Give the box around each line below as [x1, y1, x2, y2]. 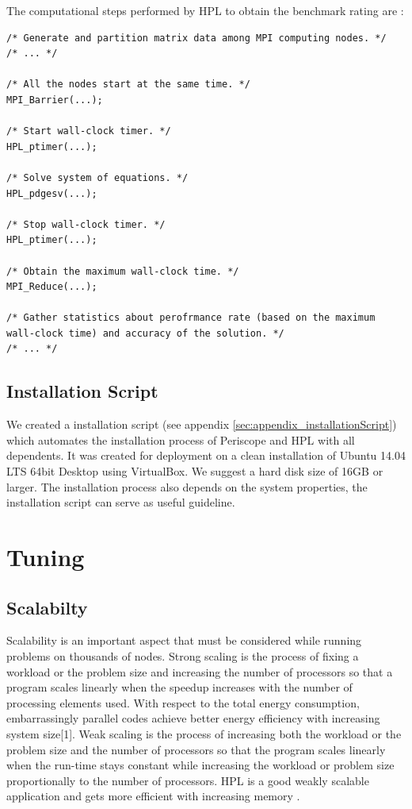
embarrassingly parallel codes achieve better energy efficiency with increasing [6, 710, 380, 726]
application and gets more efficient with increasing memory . [6, 788, 300, 804]
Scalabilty [6, 595, 88, 619]
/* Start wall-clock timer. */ [6, 125, 171, 137]
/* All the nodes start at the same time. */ [6, 79, 250, 91]
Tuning [6, 541, 85, 573]
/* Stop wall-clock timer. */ [6, 218, 166, 230]
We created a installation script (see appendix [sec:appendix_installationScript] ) [6, 416, 397, 433]
